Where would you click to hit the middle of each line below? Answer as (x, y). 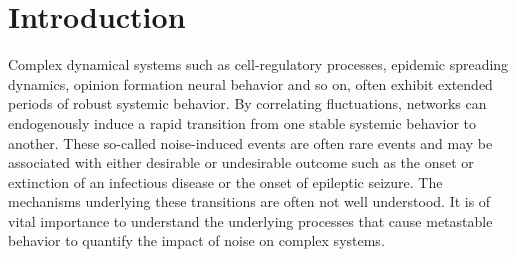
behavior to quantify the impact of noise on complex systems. (196, 240)
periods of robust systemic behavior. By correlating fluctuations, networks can (247, 103)
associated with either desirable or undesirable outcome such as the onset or (241, 162)
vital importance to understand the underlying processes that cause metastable (250, 220)
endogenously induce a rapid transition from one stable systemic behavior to (242, 122)
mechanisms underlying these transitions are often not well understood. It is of (249, 201)
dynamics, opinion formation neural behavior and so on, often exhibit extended (250, 83)
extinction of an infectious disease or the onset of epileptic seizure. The (225, 181)
